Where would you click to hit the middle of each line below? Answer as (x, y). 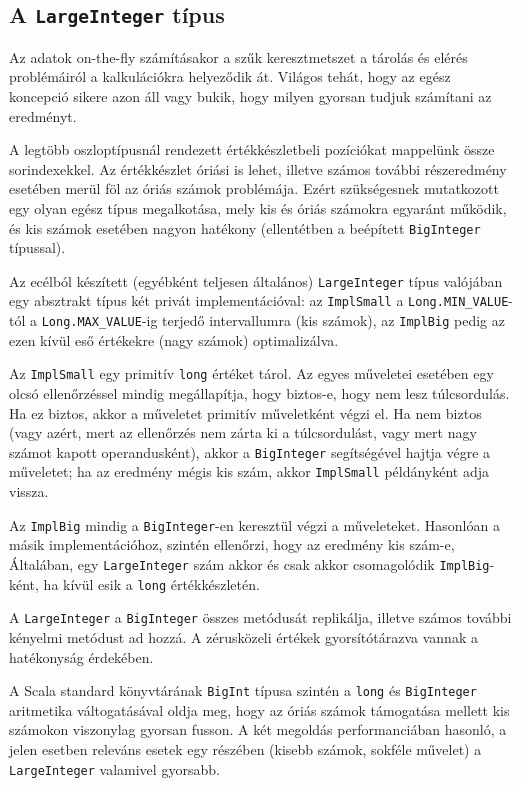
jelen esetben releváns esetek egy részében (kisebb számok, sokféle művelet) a (245, 748)
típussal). (37, 247)
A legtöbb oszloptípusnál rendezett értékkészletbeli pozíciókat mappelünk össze (252, 149)
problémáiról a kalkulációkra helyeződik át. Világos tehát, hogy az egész (230, 76)
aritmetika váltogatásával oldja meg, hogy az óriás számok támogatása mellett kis (259, 709)
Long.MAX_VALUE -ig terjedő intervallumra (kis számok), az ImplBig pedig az (273, 320)
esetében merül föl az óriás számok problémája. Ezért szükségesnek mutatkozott (254, 188)
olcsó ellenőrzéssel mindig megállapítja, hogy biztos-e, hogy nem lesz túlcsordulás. (259, 393)
